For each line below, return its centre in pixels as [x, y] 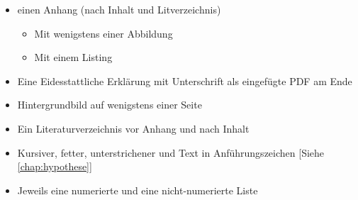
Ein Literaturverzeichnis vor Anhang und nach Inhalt [133, 128]
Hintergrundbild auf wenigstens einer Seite [110, 105]
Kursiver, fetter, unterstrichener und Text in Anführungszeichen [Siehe [171, 152]
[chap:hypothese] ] [55, 166]
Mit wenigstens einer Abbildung [104, 33]
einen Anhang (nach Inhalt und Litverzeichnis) [119, 9]
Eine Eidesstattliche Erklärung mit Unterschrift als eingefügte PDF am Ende [185, 80]
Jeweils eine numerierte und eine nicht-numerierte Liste [138, 190]
